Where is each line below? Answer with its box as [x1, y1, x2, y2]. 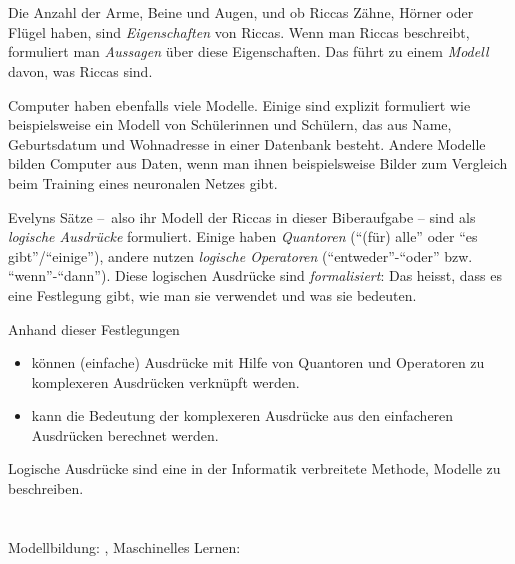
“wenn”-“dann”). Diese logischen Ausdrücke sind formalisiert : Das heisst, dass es [8, 265, 502, 286]
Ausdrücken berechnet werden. [31, 424, 219, 445]
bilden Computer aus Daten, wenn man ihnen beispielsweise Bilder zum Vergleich [8, 153, 508, 174]
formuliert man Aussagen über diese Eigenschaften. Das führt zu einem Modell [8, 41, 489, 62]
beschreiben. [8, 478, 84, 499]
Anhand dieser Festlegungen [8, 318, 180, 339]
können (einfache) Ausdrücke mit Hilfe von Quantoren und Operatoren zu [31, 352, 485, 373]
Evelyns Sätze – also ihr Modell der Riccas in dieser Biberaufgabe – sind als [8, 206, 476, 227]
